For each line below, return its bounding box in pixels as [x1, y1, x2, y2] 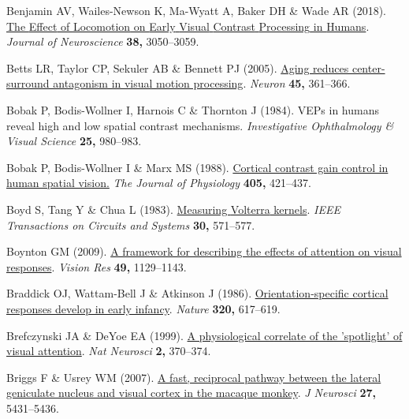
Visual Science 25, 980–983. [6, 133, 142, 149]
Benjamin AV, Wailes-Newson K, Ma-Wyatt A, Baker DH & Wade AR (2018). [6, 2, 387, 18]
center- [351, 59, 385, 76]
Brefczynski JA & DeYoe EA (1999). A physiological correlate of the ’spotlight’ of [6, 327, 403, 343]
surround [6, 75, 50, 92]
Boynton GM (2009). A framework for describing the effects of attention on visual [6, 243, 402, 260]
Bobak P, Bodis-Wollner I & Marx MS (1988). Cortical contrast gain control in [6, 159, 389, 175]
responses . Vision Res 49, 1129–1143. [6, 258, 187, 275]
